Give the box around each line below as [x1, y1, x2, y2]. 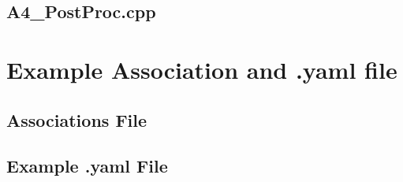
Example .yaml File [6, 154, 168, 178]
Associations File [6, 107, 147, 132]
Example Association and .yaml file [6, 53, 397, 85]
